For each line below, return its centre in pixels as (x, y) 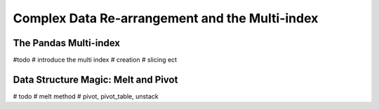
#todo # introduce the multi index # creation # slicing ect (95, 60)
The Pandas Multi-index (67, 43)
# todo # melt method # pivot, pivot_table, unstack (86, 96)
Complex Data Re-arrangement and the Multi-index (166, 18)
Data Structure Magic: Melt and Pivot (95, 79)
